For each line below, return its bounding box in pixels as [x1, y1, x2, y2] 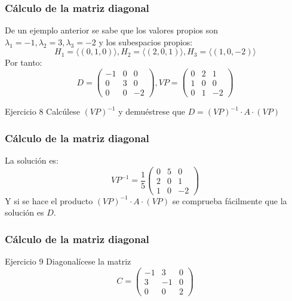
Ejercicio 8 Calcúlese [5, 105, 80, 118]
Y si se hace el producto [5, 194, 93, 207]
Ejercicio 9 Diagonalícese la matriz [5, 255, 131, 268]
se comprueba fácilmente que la [172, 194, 287, 207]
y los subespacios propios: [99, 35, 193, 48]
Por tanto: [5, 56, 42, 69]
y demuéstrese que [118, 105, 185, 118]
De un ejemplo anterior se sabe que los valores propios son [5, 24, 218, 36]
